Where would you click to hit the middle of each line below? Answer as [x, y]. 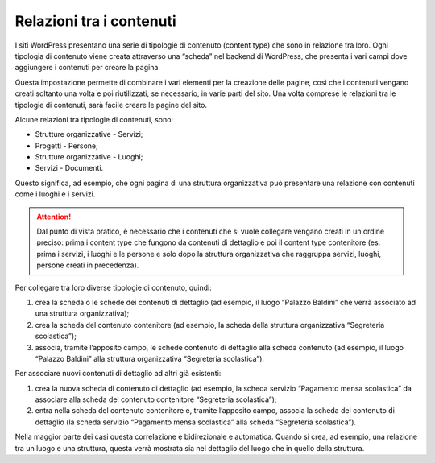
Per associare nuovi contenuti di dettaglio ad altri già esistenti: [118, 374]
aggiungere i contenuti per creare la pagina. [88, 68]
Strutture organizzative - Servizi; [89, 134]
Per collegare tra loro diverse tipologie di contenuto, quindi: [114, 287]
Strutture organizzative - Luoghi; [89, 157]
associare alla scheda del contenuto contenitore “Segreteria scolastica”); [156, 399]
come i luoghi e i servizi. [55, 194]
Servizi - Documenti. [69, 168]
